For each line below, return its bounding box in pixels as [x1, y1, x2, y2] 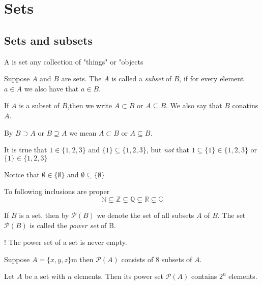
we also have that [24, 83, 79, 93]
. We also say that [166, 100, 222, 111]
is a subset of [19, 100, 60, 111]
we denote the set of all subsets [97, 209, 194, 220]
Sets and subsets [4, 32, 93, 48]
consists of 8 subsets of [121, 254, 192, 264]
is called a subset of [111, 73, 172, 84]
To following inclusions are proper [4, 186, 110, 197]
